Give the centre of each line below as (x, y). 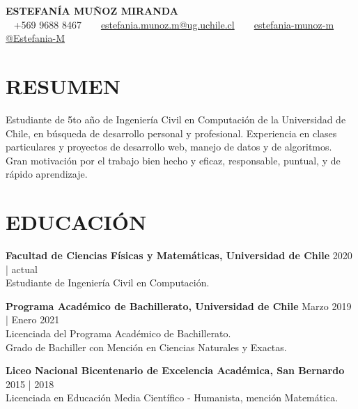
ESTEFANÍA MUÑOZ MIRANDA (92, 10)
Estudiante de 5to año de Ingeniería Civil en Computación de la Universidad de (176, 119)
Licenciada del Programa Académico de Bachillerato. (118, 333)
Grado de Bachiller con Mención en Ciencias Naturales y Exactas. (146, 347)
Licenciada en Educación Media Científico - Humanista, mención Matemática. (172, 398)
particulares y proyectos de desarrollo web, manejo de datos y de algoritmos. (169, 147)
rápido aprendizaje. (47, 174)
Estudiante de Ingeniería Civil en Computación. (108, 283)
